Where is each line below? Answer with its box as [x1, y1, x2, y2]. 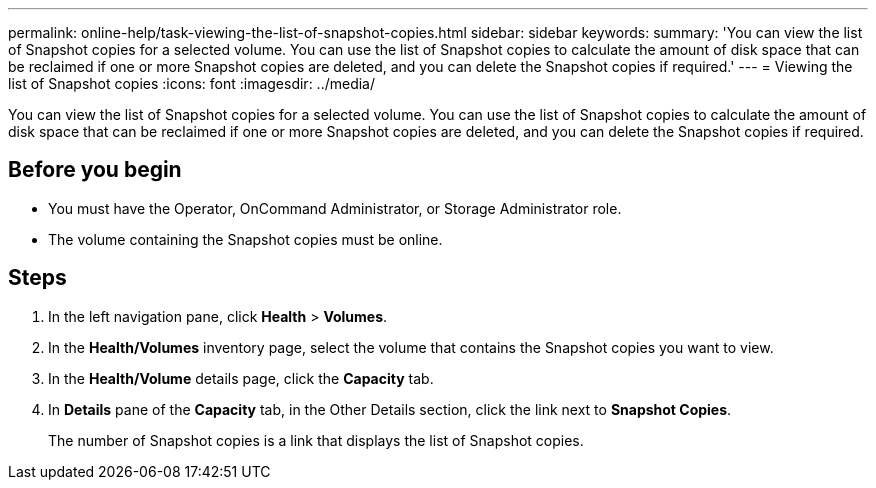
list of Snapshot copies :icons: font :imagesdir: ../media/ [8, 75, 376, 92]
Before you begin [8, 157, 182, 183]
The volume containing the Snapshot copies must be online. [48, 230, 443, 248]
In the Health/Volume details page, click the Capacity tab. [48, 369, 434, 387]
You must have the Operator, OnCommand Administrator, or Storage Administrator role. [48, 199, 622, 217]
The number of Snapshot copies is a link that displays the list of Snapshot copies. [48, 431, 584, 449]
